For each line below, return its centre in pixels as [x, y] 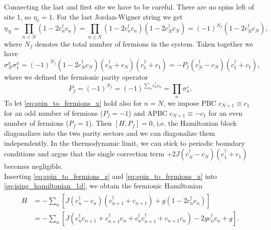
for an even [226, 113]
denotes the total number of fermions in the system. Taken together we [144, 43]
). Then [100, 123]
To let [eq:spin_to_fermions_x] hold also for [73, 102]
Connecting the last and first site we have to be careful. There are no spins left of [129, 7]
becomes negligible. [34, 166]
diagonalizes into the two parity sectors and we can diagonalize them [110, 133]
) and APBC [148, 113]
